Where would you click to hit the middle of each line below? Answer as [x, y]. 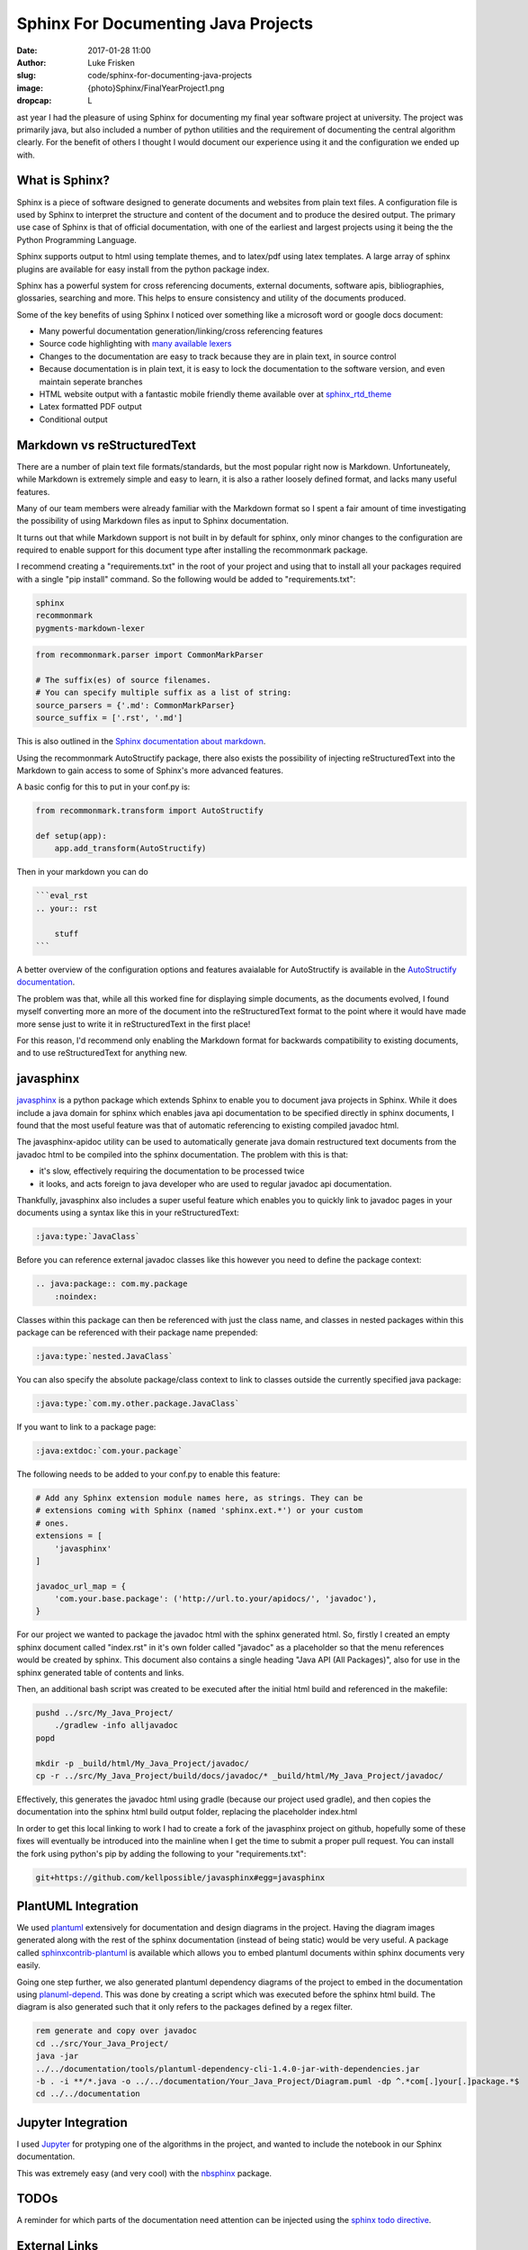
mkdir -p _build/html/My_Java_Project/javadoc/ [142, 1763]
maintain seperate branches [91, 382]
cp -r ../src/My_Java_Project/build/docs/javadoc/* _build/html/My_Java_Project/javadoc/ [240, 1776]
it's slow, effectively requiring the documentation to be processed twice [172, 1171]
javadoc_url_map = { [81, 1586]
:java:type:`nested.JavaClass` [105, 1356]
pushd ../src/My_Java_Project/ [105, 1713]
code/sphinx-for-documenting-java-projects [170, 76]
